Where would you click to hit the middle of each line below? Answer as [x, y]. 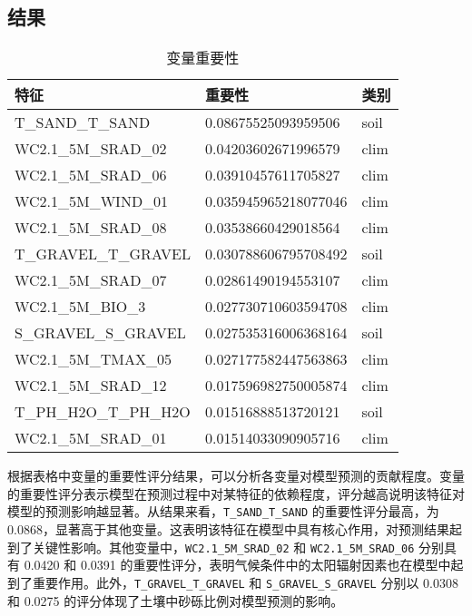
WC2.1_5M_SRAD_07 [91, 280]
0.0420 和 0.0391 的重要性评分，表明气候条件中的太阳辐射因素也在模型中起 [244, 565]
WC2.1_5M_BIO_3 [80, 307]
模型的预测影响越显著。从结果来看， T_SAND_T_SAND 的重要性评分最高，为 [223, 511]
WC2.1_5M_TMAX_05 [93, 359]
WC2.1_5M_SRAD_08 [91, 228]
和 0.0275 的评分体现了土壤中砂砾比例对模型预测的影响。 [176, 600]
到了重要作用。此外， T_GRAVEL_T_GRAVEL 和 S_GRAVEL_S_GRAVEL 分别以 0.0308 [233, 582]
